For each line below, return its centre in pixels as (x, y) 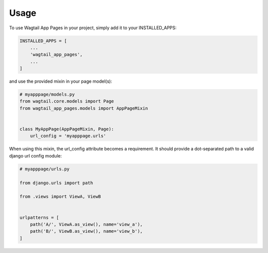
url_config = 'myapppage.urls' (68, 136)
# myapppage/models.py (47, 95)
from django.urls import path (56, 183)
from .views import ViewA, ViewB (60, 197)
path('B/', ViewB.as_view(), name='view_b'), (86, 231)
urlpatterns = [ (39, 217)
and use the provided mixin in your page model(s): (61, 81)
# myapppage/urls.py (44, 169)
